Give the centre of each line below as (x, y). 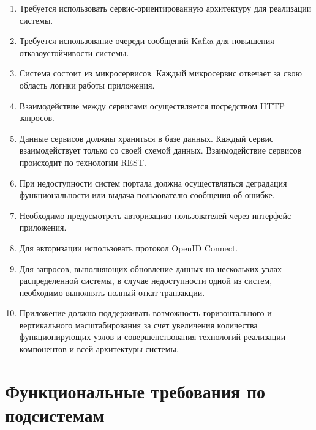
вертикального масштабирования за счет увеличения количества (138, 324)
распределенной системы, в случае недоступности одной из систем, (146, 280)
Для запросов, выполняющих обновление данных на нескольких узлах (150, 268)
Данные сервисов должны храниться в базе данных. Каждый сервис (146, 138)
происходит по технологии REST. (83, 162)
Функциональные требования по (135, 391)
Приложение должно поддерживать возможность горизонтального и (145, 313)
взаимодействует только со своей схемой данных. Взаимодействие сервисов (160, 150)
